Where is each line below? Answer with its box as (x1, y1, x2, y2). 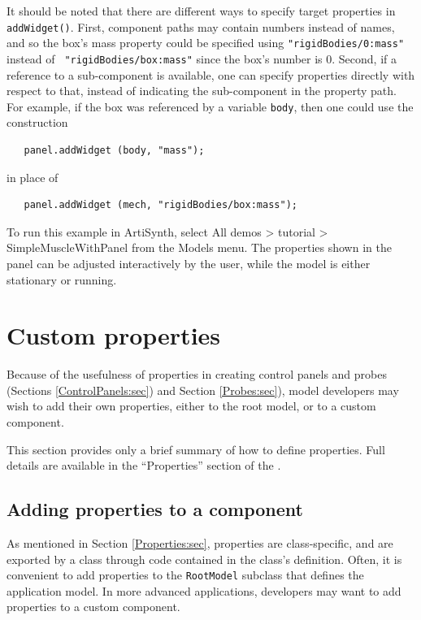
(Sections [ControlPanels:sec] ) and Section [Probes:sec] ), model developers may (7, 381, 399, 398)
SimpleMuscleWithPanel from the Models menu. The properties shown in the (7, 239, 392, 256)
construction (7, 114, 68, 131)
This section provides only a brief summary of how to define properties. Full (7, 440, 385, 457)
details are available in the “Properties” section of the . (7, 457, 281, 474)
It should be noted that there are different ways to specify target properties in (7, 2, 396, 19)
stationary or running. (7, 271, 117, 288)
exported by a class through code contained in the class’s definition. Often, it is (7, 550, 402, 567)
